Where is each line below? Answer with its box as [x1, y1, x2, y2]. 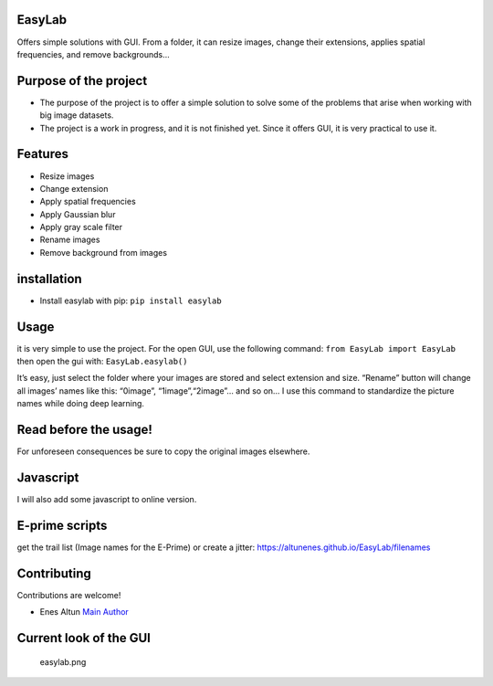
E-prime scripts [16, 517, 108, 533]
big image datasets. [39, 110, 114, 121]
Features [16, 146, 68, 162]
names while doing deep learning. [16, 398, 145, 409]
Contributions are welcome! [16, 589, 121, 600]
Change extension [39, 183, 109, 194]
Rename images [39, 234, 100, 246]
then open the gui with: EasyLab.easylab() [16, 356, 188, 367]
